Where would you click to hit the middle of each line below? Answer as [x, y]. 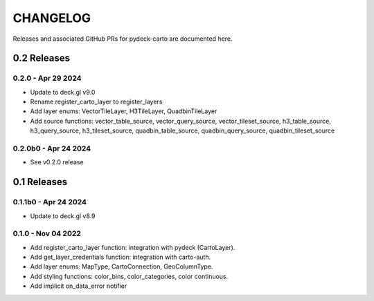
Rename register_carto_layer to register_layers [96, 102]
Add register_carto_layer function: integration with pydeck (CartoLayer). [133, 247]
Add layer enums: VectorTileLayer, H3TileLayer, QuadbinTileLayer [124, 111]
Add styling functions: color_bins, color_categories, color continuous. [129, 276]
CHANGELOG [52, 18]
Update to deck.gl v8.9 [63, 216]
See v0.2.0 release [57, 162]
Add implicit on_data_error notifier [79, 286]
